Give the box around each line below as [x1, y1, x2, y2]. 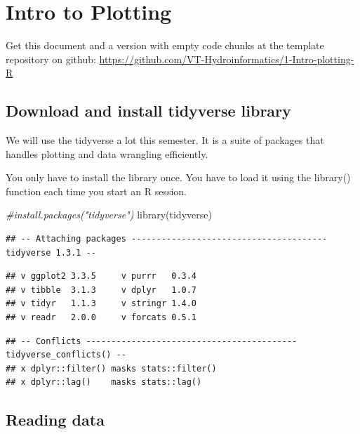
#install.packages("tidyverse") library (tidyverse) [6, 207, 212, 222]
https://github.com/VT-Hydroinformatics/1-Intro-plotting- [99, 51, 354, 66]
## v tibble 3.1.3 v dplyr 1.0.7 [6, 284, 197, 295]
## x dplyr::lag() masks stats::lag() [6, 377, 202, 388]
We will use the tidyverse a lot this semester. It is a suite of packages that [6, 133, 324, 147]
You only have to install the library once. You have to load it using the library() [6, 170, 351, 185]
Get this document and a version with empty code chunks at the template [6, 38, 324, 53]
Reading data [6, 409, 105, 430]
